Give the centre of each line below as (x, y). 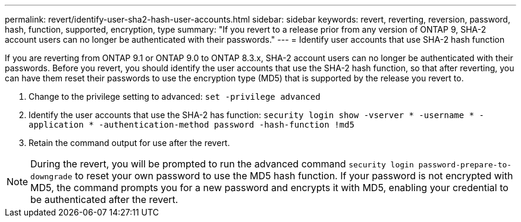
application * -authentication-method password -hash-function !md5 (192, 125)
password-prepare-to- (465, 165)
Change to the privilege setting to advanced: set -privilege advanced (175, 96)
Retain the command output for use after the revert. (129, 143)
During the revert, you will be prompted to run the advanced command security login (222, 164)
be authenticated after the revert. (104, 199)
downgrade (51, 177)
